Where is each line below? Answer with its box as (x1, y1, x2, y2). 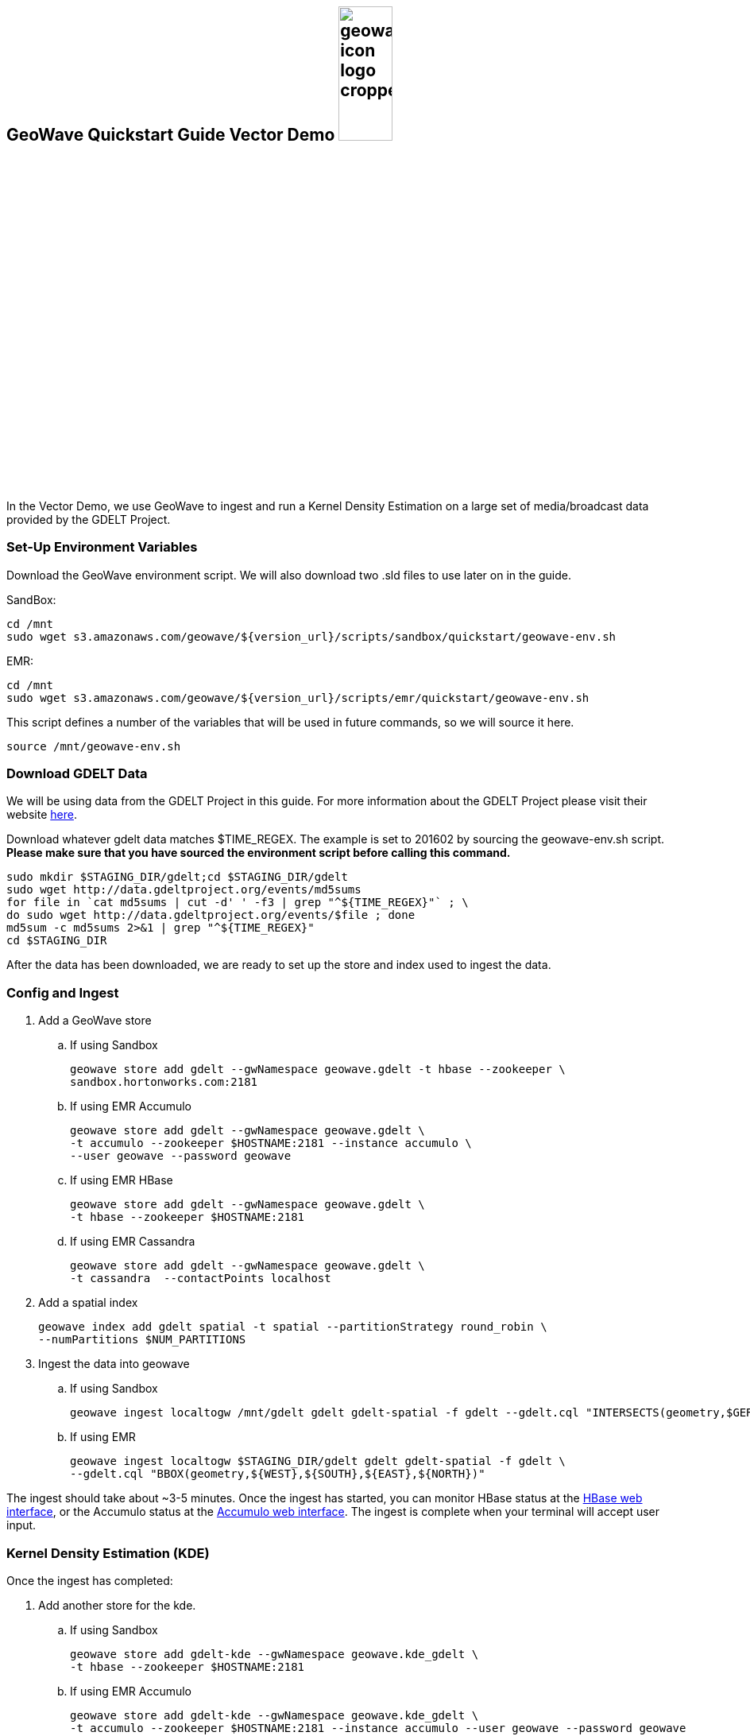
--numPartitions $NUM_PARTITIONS (38, 1333, 246, 1347)
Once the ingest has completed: (6, 1573, 173, 1587)
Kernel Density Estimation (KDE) (6, 1544, 210, 1561)
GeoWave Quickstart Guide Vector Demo (6, 124, 335, 145)
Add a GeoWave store (38, 1013, 152, 1028)
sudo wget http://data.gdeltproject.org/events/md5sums (6, 883, 361, 897)
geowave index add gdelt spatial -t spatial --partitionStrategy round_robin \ (38, 1320, 547, 1334)
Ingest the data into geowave (38, 1357, 190, 1371)
